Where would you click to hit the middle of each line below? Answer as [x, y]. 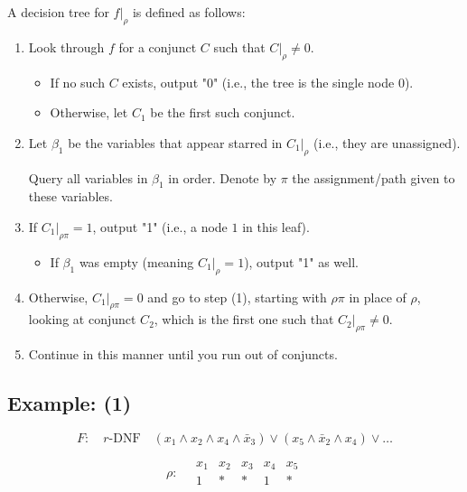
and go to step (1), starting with [237, 297]
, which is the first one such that [244, 319]
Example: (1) [70, 403]
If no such [77, 82]
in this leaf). [276, 226]
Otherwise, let [89, 112]
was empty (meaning [136, 261]
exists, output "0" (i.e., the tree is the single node [258, 82]
